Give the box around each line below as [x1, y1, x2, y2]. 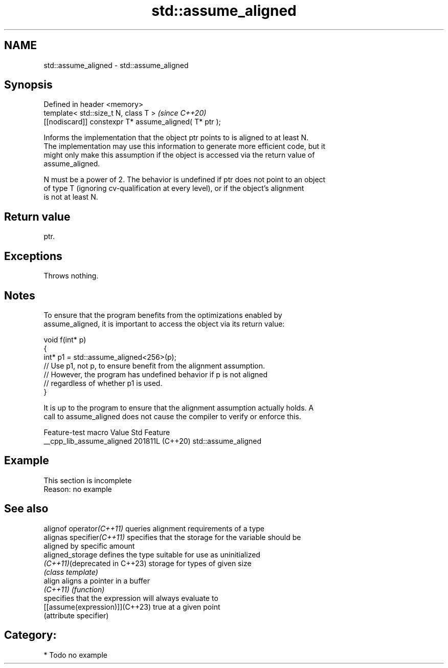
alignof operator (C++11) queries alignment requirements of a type [43, 524, 264, 533]
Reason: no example [43, 484, 112, 493]
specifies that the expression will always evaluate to [43, 593, 218, 602]
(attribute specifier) [43, 611, 109, 620]
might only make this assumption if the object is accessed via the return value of [43, 150, 315, 160]
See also [4, 502, 49, 515]
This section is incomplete [43, 476, 132, 485]
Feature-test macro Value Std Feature [43, 427, 170, 437]
